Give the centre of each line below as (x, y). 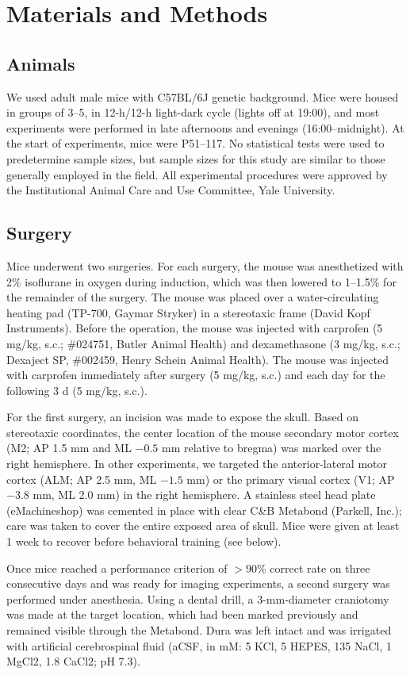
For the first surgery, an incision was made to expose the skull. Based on (183, 417)
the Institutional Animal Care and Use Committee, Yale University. (171, 190)
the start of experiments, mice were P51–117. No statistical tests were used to (195, 143)
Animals (41, 63)
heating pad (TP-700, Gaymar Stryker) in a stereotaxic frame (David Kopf (188, 312)
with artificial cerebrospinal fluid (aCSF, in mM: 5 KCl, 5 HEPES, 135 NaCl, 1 (199, 645)
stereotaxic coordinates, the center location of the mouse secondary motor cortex (203, 432)
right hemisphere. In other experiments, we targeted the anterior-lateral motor (197, 464)
